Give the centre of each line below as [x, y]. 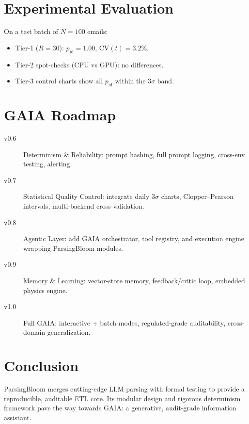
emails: [98, 31]
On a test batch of [31, 31]
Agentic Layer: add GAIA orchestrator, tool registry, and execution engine [134, 238]
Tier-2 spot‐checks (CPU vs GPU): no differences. [89, 64]
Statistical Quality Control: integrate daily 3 [89, 196]
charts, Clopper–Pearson [197, 196]
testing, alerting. [48, 164]
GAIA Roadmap [60, 115]
